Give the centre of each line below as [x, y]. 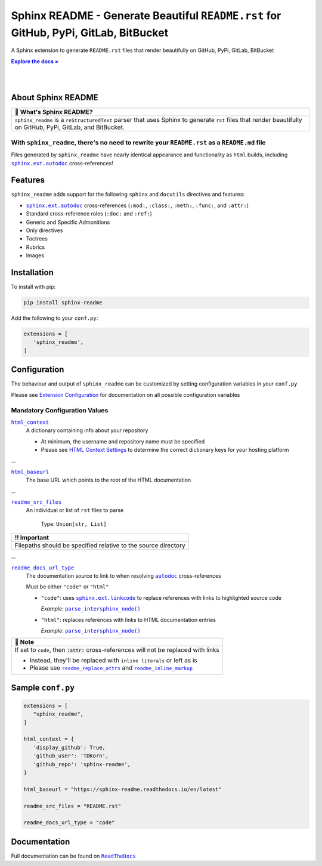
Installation [32, 272]
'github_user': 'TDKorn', [71, 756]
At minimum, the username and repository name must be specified [123, 441]
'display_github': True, [69, 747]
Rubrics [35, 247]
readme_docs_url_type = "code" [69, 823]
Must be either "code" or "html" [67, 587]
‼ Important [32, 538]
